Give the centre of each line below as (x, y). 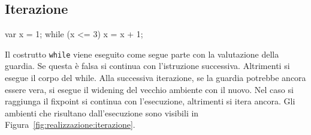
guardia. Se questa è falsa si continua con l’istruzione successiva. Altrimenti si (147, 66)
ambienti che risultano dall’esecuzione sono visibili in (102, 112)
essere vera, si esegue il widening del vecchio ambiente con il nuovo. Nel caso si (149, 89)
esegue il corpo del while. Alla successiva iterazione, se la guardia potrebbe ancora (155, 78)
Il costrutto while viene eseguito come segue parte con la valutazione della (142, 54)
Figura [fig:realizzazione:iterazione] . (70, 124)
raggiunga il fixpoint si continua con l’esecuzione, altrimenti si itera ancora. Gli (150, 101)
